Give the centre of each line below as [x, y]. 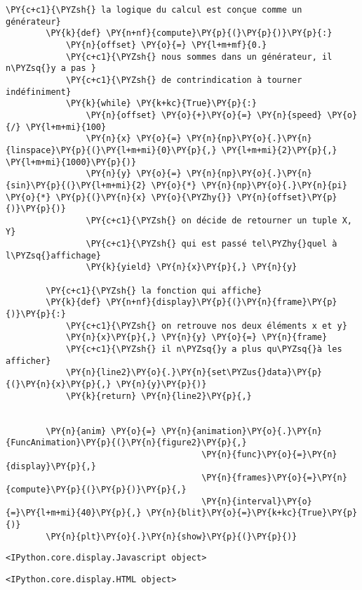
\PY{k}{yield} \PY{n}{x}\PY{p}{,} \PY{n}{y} [192, 267]
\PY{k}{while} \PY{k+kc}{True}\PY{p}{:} [161, 104]
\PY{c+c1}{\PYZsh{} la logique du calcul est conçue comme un [154, 10]
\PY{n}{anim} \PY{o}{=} [101, 431]
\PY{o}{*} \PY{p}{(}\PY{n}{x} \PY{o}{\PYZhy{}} [119, 197]
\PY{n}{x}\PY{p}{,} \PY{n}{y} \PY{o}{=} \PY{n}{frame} [196, 337]
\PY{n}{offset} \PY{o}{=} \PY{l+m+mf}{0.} [166, 45]
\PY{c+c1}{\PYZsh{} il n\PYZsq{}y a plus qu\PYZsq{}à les [204, 349]
